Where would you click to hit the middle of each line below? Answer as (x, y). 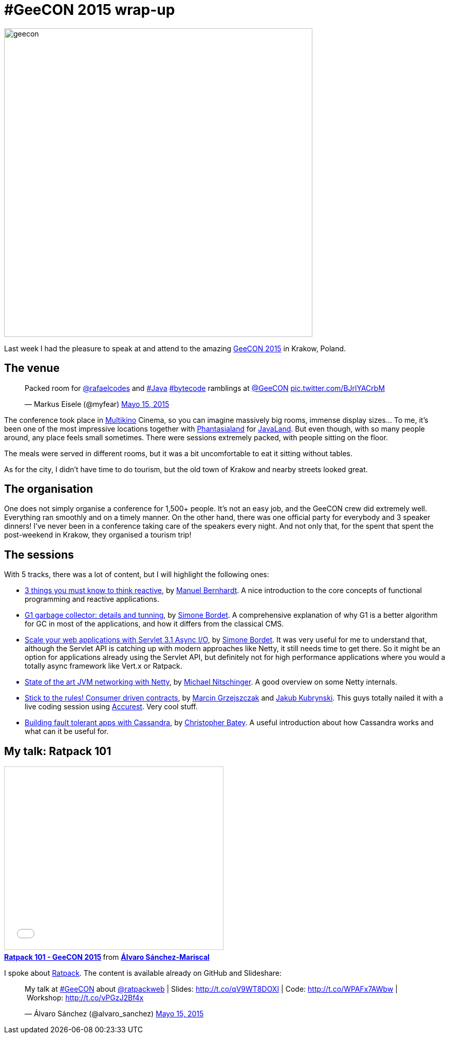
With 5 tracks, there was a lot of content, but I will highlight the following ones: (137, 575)
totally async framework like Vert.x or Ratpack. (104, 666)
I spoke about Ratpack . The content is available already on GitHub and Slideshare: (143, 973)
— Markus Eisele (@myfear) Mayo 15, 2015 (97, 404)
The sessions (39, 554)
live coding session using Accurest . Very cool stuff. (111, 707)
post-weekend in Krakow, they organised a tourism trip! (98, 535)
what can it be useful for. (67, 731)
